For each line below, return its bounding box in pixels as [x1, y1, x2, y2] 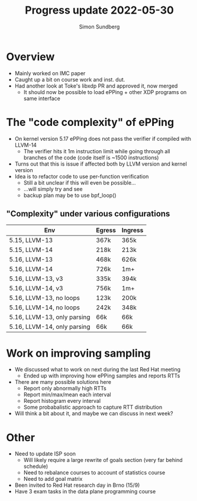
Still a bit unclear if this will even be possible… [23, 179, 136, 186]
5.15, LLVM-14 [9, 246, 53, 254]
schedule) [23, 463, 49, 470]
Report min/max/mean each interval [23, 391, 111, 398]
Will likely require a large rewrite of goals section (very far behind [23, 457, 183, 464]
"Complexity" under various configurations [6, 209, 170, 219]
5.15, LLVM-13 [9, 236, 53, 244]
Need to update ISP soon [14, 450, 76, 457]
